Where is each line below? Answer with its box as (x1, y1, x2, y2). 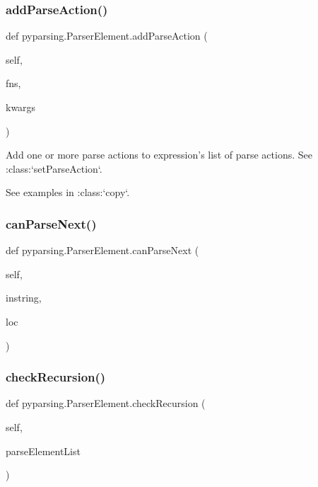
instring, (6, 290, 42, 305)
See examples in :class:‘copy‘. (6, 185, 130, 200)
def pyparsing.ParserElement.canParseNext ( (6, 243, 199, 258)
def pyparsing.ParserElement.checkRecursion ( (6, 396, 206, 411)
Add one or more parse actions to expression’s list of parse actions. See (6, 147, 312, 162)
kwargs (6, 100, 36, 114)
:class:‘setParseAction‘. (6, 161, 102, 176)
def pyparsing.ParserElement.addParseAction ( (6, 28, 208, 43)
